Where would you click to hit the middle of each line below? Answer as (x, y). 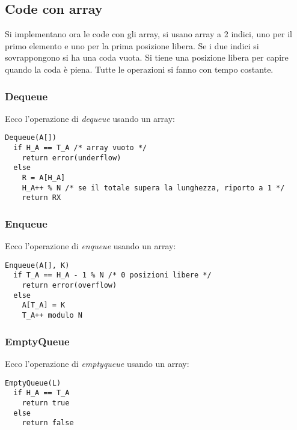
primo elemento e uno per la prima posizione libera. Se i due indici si (132, 45)
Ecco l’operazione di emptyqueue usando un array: (97, 363)
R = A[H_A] (44, 178)
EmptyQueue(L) (33, 383)
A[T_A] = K (44, 305)
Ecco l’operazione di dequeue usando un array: (90, 118)
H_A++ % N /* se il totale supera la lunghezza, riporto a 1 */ (153, 188)
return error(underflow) (72, 158)
